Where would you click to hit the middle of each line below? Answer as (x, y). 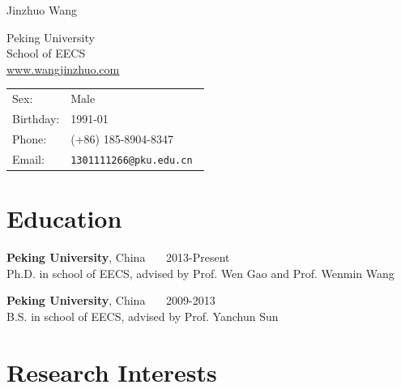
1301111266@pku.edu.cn (132, 160)
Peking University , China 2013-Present (118, 256)
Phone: (30, 138)
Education (64, 218)
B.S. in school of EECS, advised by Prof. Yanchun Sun (143, 316)
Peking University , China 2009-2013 (111, 300)
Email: (28, 158)
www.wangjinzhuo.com (63, 68)
